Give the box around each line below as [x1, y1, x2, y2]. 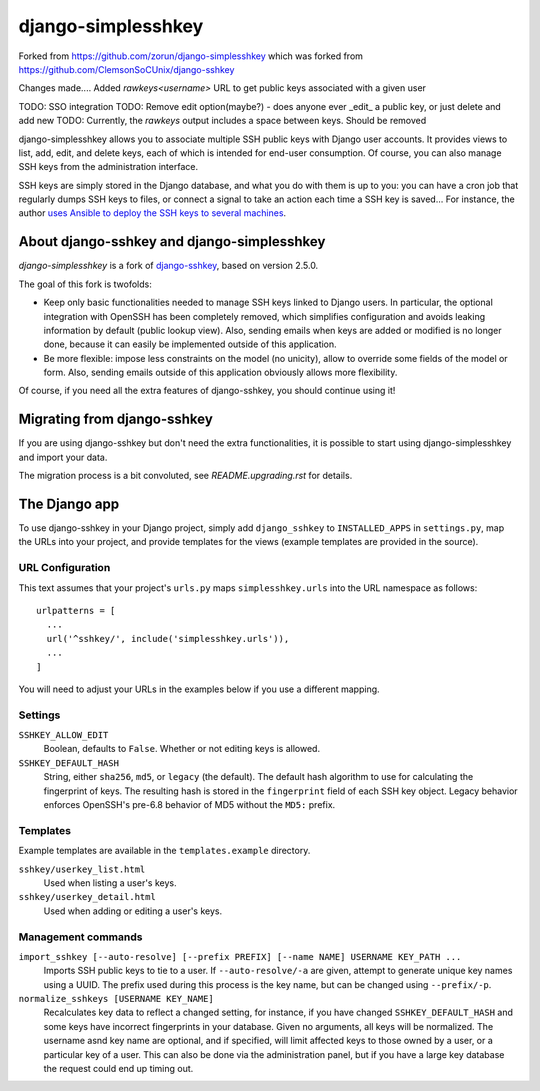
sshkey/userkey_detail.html [18, 891, 157, 903]
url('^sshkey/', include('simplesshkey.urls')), [46, 633, 290, 644]
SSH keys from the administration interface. [18, 161, 199, 173]
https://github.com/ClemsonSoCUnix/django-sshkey [18, 63, 235, 75]
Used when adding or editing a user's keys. [43, 905, 223, 917]
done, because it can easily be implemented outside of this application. [43, 338, 337, 350]
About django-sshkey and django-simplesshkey [18, 233, 326, 250]
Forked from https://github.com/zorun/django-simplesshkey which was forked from [18, 50, 364, 62]
